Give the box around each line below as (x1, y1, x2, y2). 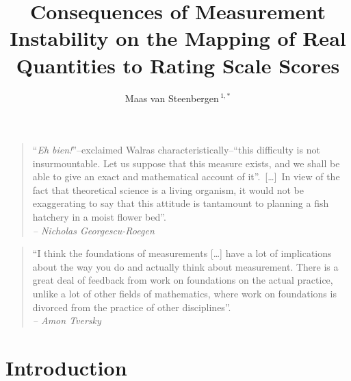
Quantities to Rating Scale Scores (16, 51, 340, 79)
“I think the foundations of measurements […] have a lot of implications (32, 246, 332, 260)
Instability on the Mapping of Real (10, 24, 346, 52)
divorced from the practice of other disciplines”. (32, 299, 231, 314)
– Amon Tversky (32, 313, 101, 328)
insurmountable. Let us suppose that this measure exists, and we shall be (32, 156, 340, 170)
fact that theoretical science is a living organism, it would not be (32, 182, 304, 197)
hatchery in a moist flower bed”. (32, 210, 166, 224)
